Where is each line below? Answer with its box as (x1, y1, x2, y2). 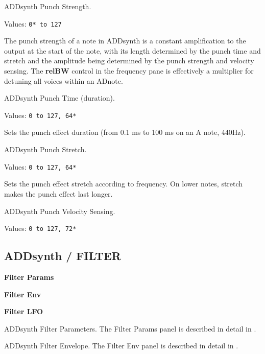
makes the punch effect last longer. (4, 188, 113, 199)
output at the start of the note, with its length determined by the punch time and (4, 45, 261, 56)
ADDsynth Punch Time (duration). (4, 92, 115, 103)
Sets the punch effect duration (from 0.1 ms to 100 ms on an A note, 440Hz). (4, 127, 246, 137)
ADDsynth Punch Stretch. (4, 144, 87, 155)
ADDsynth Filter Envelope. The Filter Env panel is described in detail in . (4, 340, 238, 351)
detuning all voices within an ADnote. (4, 75, 123, 86)
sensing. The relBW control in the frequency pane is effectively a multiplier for (4, 65, 254, 76)
